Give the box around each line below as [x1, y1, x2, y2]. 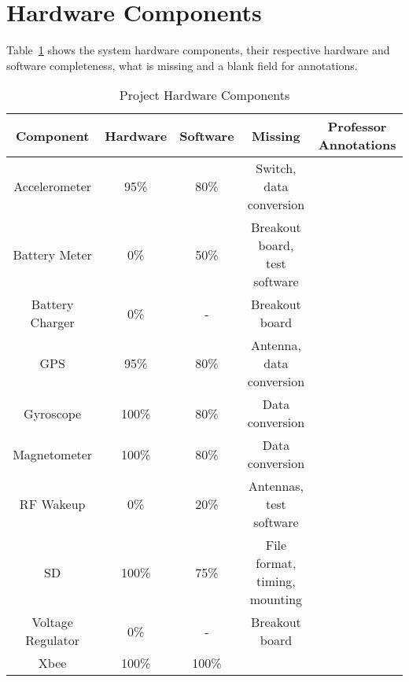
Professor [327, 117, 387, 136]
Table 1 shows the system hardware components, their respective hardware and [6, 42, 390, 58]
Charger [30, 313, 75, 332]
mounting [249, 590, 303, 609]
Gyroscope [24, 404, 82, 422]
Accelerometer [13, 177, 92, 196]
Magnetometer [13, 444, 93, 463]
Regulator [25, 631, 80, 650]
